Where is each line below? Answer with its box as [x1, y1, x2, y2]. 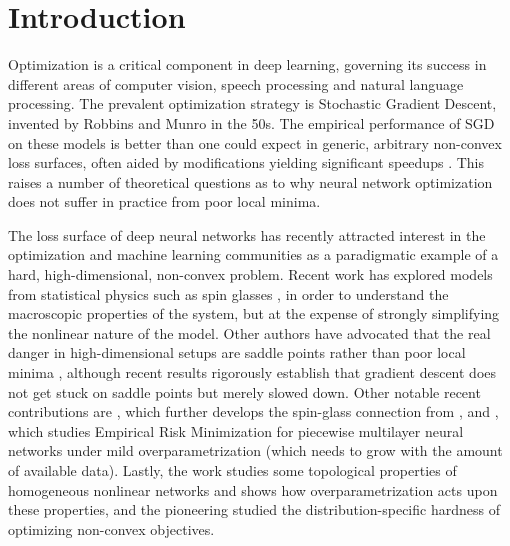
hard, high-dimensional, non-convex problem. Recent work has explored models [8, 264, 493, 285]
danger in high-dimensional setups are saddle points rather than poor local [8, 342, 466, 363]
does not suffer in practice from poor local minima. [8, 191, 321, 212]
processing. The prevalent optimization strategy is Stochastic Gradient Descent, [8, 93, 497, 114]
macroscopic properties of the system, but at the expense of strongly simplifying [8, 303, 500, 324]
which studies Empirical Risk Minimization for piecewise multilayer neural [8, 420, 464, 441]
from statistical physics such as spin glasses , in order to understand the [8, 283, 449, 304]
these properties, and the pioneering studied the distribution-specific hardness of [8, 499, 500, 520]
